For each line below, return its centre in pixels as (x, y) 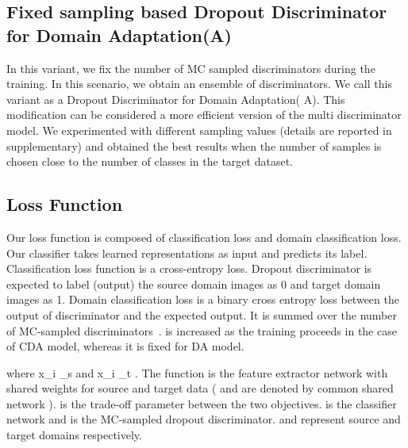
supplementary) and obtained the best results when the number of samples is (194, 146)
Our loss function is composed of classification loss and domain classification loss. (204, 237)
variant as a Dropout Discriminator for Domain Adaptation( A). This (176, 99)
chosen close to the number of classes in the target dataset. (150, 161)
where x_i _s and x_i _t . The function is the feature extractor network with (197, 372)
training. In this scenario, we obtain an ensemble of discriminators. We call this (199, 84)
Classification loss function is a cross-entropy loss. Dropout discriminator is (189, 268)
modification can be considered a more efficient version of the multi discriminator (204, 115)
